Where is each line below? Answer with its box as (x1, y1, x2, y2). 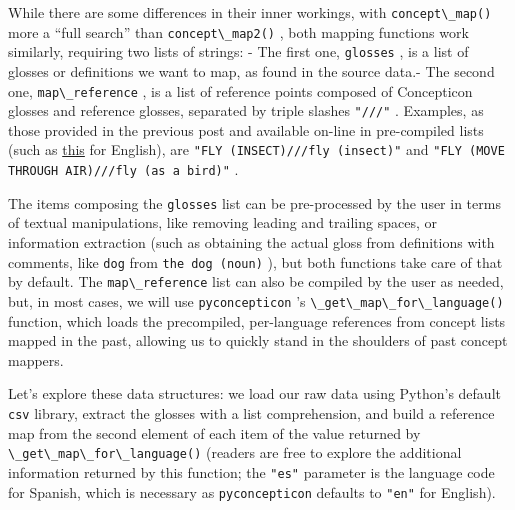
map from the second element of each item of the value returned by (8, 422, 421, 443)
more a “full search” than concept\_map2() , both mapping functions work (8, 21, 469, 42)
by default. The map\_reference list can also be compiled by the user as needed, (8, 271, 504, 292)
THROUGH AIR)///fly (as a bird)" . (8, 159, 239, 180)
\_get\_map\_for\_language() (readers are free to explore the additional (8, 442, 462, 463)
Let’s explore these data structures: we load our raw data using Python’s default (8, 383, 501, 404)
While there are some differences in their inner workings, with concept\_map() (8, 2, 492, 22)
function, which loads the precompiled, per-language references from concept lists (8, 310, 506, 331)
